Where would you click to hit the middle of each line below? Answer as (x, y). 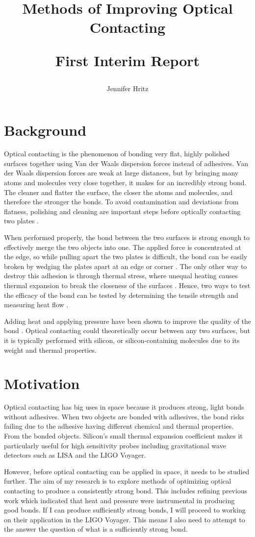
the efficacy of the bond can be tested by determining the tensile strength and (121, 295)
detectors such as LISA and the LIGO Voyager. (75, 455)
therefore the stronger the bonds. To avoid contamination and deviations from (121, 202)
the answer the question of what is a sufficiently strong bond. (96, 529)
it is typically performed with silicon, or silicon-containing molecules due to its (122, 340)
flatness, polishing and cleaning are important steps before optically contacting (122, 211)
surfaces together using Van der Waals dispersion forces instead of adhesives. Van (126, 163)
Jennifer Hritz (127, 88)
